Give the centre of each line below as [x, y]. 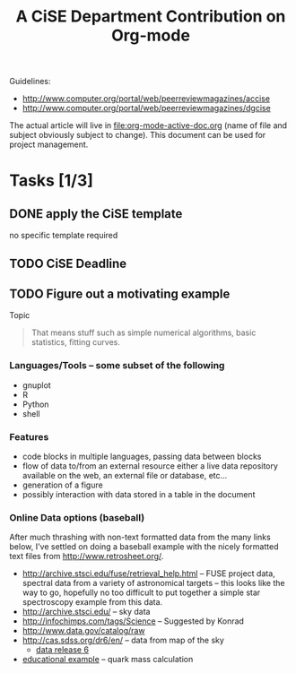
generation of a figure [62, 485]
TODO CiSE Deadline [68, 263]
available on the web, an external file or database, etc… [125, 475]
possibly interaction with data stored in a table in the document [139, 494]
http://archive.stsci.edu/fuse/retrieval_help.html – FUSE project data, [148, 574]
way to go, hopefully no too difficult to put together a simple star [141, 592]
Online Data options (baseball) [77, 517]
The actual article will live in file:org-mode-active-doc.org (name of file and [148, 125]
